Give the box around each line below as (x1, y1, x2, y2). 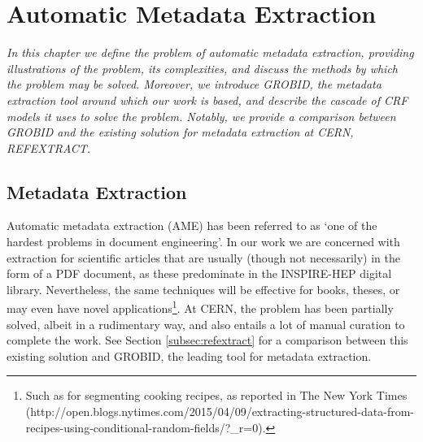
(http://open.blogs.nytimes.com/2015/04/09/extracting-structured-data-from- (25, 403, 414, 420)
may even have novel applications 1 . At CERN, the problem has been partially (7, 297, 394, 317)
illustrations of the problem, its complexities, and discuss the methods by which (7, 59, 399, 76)
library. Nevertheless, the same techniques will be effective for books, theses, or (7, 280, 400, 297)
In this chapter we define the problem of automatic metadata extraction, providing (7, 44, 414, 61)
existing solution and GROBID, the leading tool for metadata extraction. (7, 347, 372, 364)
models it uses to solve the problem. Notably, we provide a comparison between (7, 107, 396, 124)
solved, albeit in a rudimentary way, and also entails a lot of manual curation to (7, 315, 405, 332)
